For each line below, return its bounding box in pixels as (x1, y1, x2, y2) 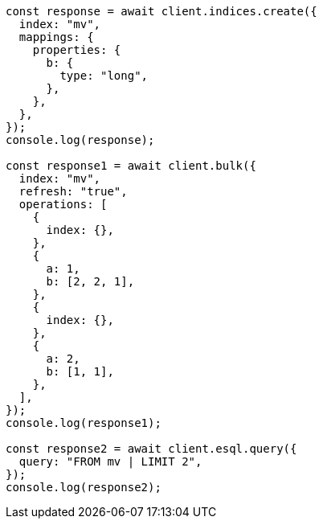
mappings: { (18, 31, 94, 43)
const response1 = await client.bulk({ (6, 159, 256, 172)
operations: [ (18, 198, 108, 211)
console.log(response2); (6, 481, 161, 494)
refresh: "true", (18, 185, 128, 198)
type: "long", (59, 69, 149, 82)
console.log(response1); (6, 416, 161, 429)
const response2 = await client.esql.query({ (6, 442, 297, 455)
